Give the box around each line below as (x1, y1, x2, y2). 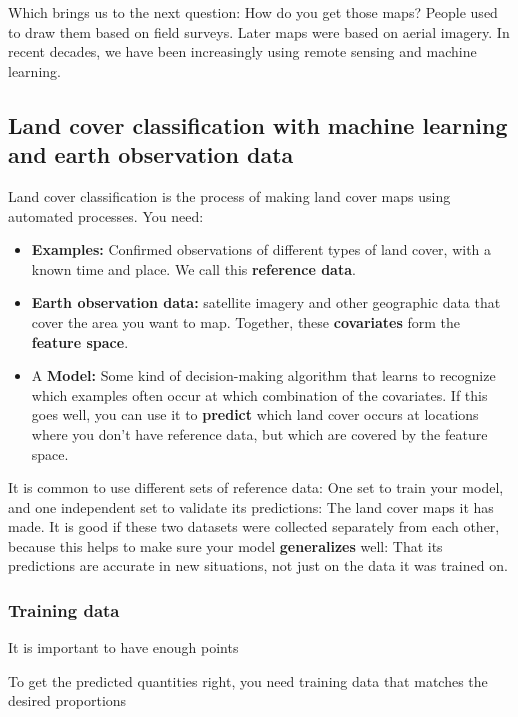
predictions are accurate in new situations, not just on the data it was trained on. (8, 555, 508, 576)
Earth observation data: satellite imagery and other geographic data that (31, 292, 501, 313)
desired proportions (8, 690, 127, 711)
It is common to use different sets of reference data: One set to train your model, (8, 477, 504, 498)
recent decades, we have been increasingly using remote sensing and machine (8, 41, 477, 62)
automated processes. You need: (8, 205, 204, 226)
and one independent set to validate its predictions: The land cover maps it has (8, 496, 494, 517)
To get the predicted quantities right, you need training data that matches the (8, 670, 488, 691)
